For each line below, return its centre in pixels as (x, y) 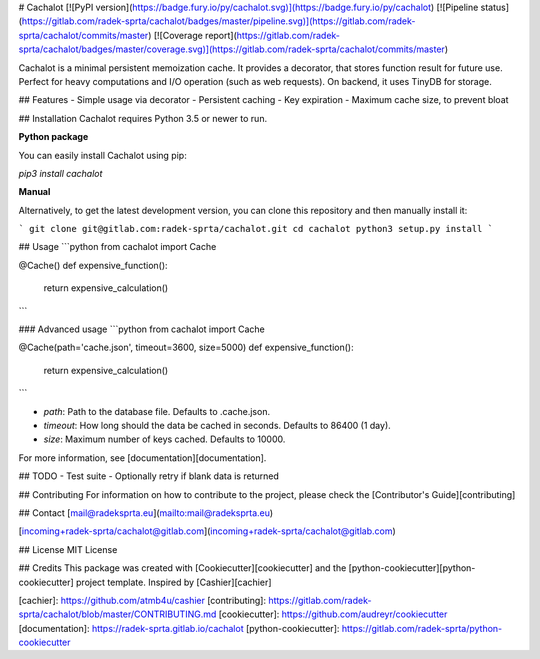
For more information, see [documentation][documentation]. (142, 457)
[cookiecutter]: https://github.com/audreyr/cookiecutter (333, 614)
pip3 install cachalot (60, 173)
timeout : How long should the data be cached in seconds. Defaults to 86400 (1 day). (217, 425)
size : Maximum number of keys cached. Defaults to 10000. (164, 439)
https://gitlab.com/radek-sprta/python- (422, 628)
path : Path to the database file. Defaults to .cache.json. (156, 411)
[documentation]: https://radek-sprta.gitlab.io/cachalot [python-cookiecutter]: (179, 628)
